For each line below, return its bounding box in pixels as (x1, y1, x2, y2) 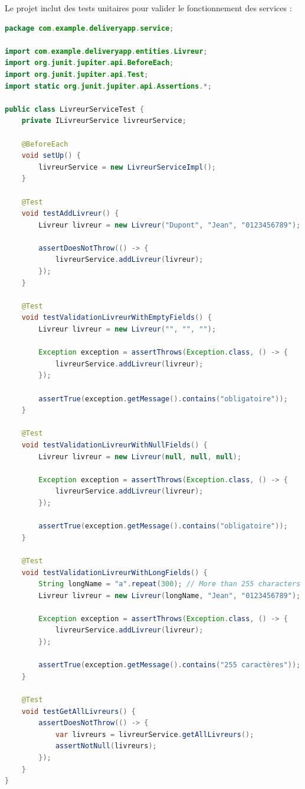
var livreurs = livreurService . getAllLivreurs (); (55, 730, 254, 739)
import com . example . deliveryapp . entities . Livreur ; (5, 47, 208, 56)
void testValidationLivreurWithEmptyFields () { (21, 313, 212, 322)
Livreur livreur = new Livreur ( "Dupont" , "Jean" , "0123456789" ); (38, 220, 301, 229)
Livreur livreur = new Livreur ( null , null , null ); (38, 452, 242, 461)
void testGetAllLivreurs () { (21, 707, 136, 716)
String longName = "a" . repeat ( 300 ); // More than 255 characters (38, 580, 301, 589)
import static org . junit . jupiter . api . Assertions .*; (5, 82, 212, 90)
